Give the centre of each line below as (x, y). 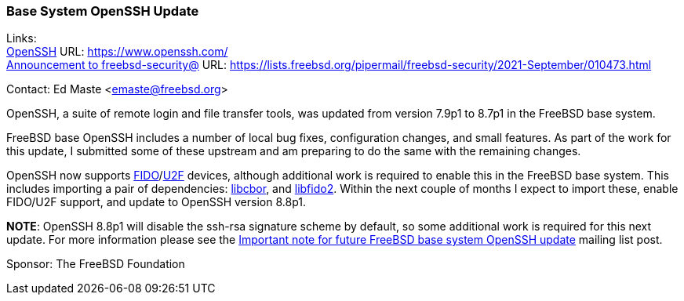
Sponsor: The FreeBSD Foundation (96, 264)
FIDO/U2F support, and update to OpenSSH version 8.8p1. (156, 202)
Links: (22, 38)
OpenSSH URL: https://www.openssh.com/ (117, 52)
